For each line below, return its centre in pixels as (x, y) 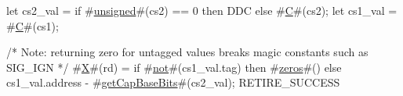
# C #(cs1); (33, 25)
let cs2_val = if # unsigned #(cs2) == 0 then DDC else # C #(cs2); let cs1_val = (202, 10)
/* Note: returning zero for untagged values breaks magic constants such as (187, 52)
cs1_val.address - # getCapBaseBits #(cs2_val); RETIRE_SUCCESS (173, 82)
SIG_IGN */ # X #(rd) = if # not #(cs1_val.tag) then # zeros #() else (174, 67)
